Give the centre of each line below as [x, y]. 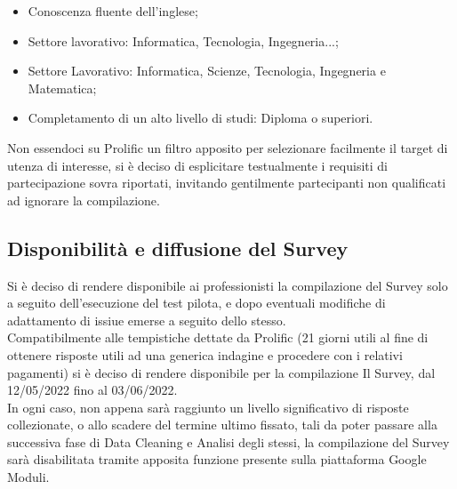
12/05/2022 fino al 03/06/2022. [92, 390]
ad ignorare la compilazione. [84, 200]
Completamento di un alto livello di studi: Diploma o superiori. [200, 118]
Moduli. [28, 477]
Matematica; [62, 88]
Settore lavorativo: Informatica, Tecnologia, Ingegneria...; [183, 40]
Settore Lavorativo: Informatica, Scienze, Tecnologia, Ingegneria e [207, 71]
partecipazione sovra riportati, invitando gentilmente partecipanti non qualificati [227, 183]
